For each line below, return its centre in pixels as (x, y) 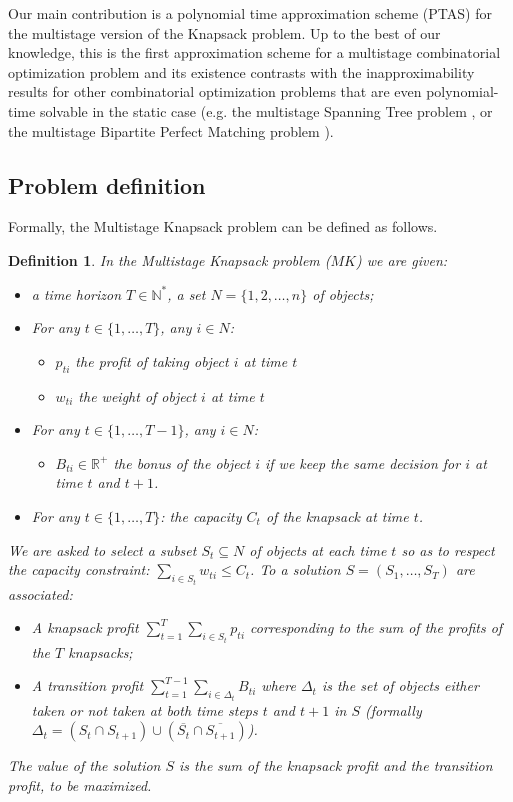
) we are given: (402, 259)
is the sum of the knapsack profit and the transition (336, 765)
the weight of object (137, 395)
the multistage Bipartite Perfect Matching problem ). (171, 130)
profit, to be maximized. (80, 784)
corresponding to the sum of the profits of (376, 627)
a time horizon (76, 293)
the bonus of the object (182, 462)
